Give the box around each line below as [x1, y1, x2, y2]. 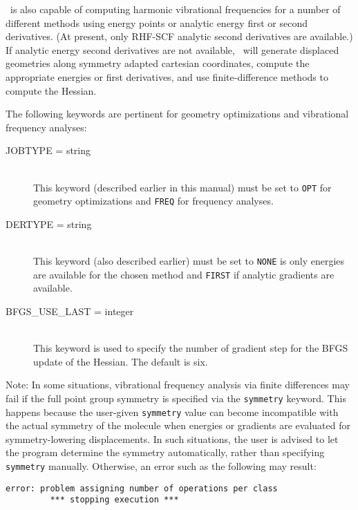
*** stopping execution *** [50, 495, 179, 505]
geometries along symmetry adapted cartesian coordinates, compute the [6, 56, 310, 70]
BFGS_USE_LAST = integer [6, 303, 134, 318]
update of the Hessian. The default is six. [33, 354, 208, 368]
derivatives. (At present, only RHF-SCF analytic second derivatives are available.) [6, 29, 353, 44]
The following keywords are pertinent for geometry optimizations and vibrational [6, 106, 349, 121]
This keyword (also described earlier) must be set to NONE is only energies [33, 254, 345, 268]
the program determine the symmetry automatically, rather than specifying [6, 445, 325, 460]
